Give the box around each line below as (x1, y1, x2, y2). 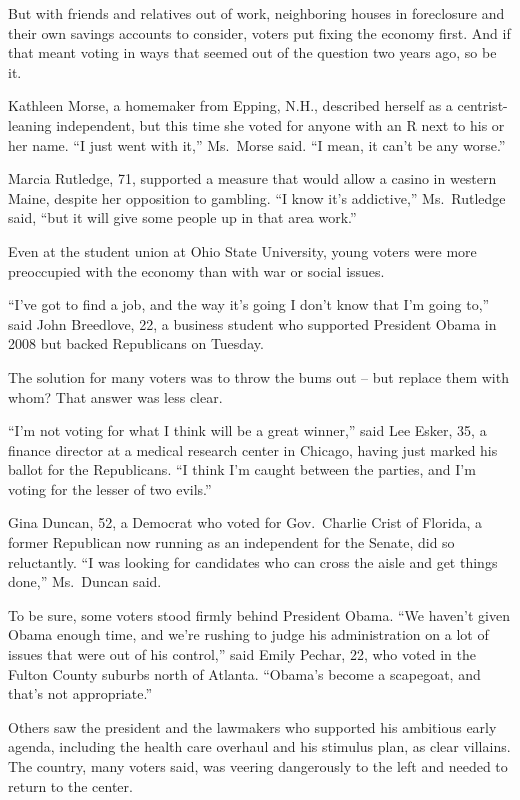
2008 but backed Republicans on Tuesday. (8, 333, 264, 354)
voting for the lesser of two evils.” (8, 478, 212, 499)
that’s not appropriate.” (8, 683, 153, 704)
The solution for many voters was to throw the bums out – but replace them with (8, 366, 509, 387)
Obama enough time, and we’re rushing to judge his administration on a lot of (8, 624, 489, 645)
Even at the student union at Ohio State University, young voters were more (8, 240, 477, 261)
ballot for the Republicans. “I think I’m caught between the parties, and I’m (8, 459, 476, 480)
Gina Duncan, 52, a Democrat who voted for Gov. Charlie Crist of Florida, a (8, 512, 482, 533)
